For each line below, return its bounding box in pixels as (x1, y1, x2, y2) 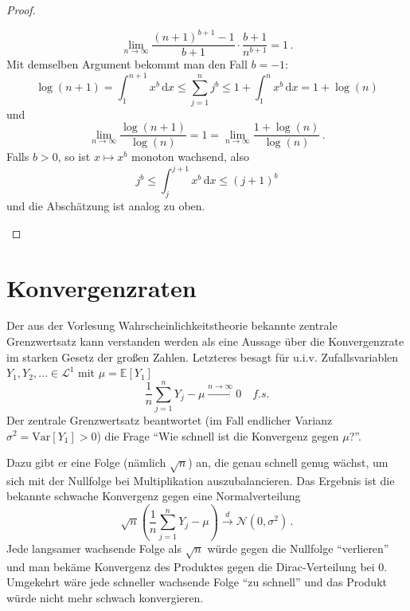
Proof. (6, 2, 36, 18)
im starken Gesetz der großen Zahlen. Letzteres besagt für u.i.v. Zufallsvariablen (6, 348, 399, 365)
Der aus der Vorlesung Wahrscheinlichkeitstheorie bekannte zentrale (6, 317, 338, 334)
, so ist (57, 148, 91, 165)
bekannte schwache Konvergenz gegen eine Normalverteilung (6, 488, 301, 504)
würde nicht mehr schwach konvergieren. (6, 589, 204, 605)
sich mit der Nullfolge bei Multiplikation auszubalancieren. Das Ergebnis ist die (6, 472, 395, 488)
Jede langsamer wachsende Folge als (6, 539, 182, 556)
